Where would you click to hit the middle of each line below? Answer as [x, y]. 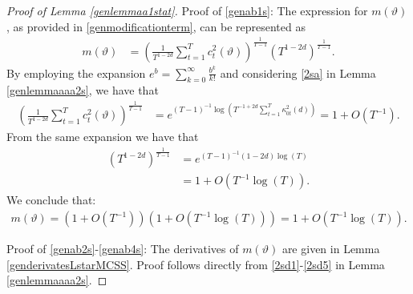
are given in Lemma [331, 249]
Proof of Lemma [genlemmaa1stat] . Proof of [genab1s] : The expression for [187, 10]
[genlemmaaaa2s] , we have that [83, 90]
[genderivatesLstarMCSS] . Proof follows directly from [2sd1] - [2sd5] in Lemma [196, 264]
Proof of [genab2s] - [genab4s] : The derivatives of [123, 249]
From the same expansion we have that [103, 137]
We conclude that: [51, 200]
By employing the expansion [76, 72]
